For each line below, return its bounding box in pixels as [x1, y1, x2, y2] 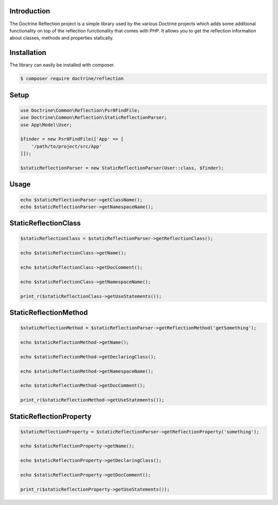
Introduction [9, 7, 50, 15]
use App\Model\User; [20, 121, 72, 128]
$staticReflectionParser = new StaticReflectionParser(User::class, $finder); [20, 165, 224, 171]
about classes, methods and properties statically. [9, 35, 114, 41]
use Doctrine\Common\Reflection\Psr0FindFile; [20, 107, 140, 113]
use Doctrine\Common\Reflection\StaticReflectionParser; [20, 115, 167, 120]
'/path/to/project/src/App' [31, 143, 102, 149]
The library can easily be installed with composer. [9, 62, 115, 68]
